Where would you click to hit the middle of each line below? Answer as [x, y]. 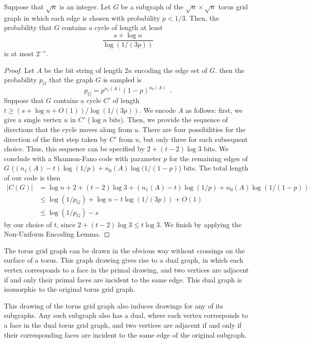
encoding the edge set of [171, 70]
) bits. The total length [213, 168]
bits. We [216, 149]
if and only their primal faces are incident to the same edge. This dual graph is [123, 279]
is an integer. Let [85, 6]
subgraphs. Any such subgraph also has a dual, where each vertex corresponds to [126, 315]
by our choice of [28, 224]
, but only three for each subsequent [193, 139]
